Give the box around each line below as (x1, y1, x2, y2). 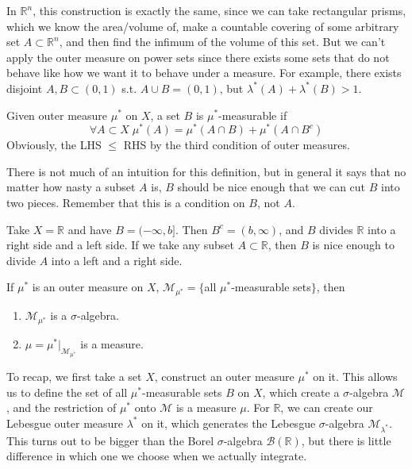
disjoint (6, 79, 43, 96)
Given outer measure (6, 106, 108, 123)
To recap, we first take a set (6, 368, 142, 385)
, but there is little (301, 432, 391, 448)
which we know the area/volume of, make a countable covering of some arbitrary (6, 17, 399, 34)
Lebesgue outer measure (6, 414, 124, 431)
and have (67, 221, 112, 237)
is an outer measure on (32, 279, 144, 295)
